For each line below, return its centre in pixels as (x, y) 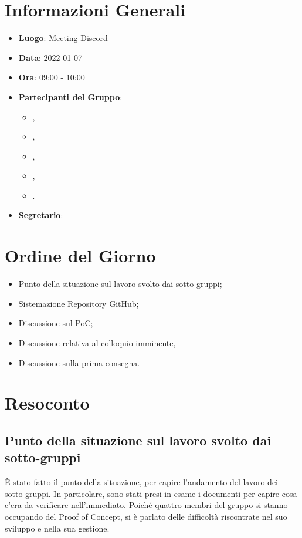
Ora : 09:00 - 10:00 (52, 77)
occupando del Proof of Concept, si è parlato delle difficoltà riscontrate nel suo (146, 516)
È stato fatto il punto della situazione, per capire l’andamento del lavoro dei (141, 482)
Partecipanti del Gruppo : (70, 97)
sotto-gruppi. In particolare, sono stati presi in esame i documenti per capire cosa (151, 493)
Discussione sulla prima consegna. (79, 362)
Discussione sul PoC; (56, 323)
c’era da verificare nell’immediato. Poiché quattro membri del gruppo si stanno (146, 505)
